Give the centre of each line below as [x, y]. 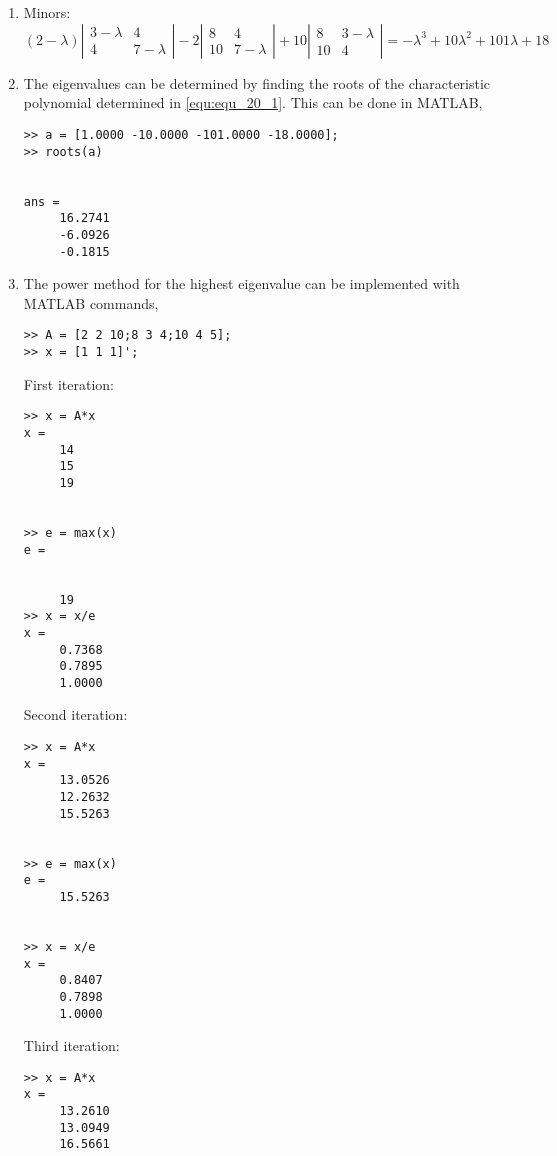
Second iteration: [75, 714]
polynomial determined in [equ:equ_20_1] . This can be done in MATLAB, [253, 102]
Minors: [47, 12]
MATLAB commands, [91, 302]
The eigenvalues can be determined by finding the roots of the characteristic [257, 82]
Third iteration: [71, 1045]
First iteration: [68, 383]
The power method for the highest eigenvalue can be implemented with [241, 283]
